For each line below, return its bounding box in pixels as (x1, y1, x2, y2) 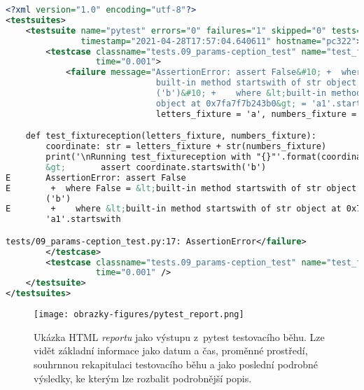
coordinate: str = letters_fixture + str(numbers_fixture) (45, 141, 327, 152)
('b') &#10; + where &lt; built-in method (155, 88, 362, 98)
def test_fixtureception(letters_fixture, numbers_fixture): (25, 131, 316, 141)
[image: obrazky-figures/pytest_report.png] (34, 309, 244, 320)
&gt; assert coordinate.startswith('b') (45, 162, 267, 172)
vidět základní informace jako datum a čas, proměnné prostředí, (34, 343, 308, 358)
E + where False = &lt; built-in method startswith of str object (6, 183, 357, 193)
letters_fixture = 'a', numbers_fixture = (155, 109, 357, 119)
